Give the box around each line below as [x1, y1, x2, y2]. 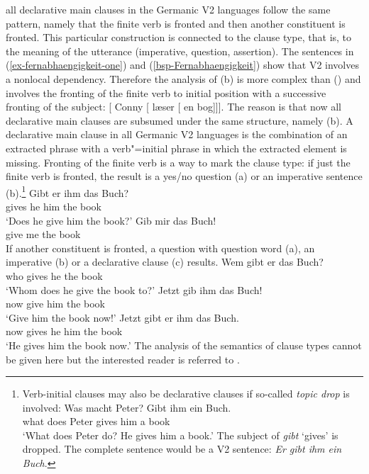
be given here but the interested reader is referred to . [6, 351, 240, 366]
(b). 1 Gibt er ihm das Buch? [6, 183, 129, 200]
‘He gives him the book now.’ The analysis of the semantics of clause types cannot [6, 337, 362, 352]
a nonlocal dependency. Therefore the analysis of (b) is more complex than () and [6, 71, 361, 86]
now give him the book [6, 296, 105, 311]
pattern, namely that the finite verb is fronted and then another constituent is [6, 16, 346, 30]
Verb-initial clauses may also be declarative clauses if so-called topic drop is [22, 386, 350, 401]
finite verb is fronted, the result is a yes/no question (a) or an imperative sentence [6, 169, 363, 184]
